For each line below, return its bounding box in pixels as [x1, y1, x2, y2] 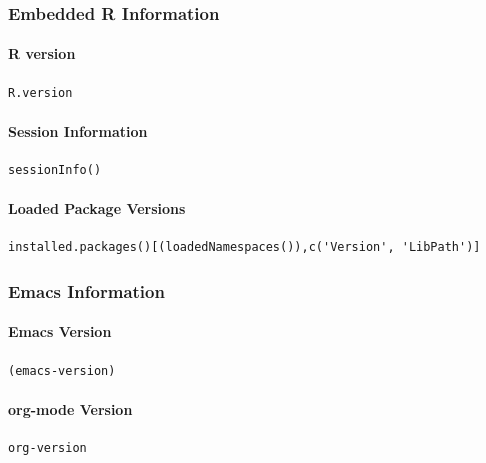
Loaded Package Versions [8, 198, 186, 219]
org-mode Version [8, 398, 133, 419]
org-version [8, 441, 87, 456]
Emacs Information [8, 278, 165, 303]
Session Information [8, 120, 148, 141]
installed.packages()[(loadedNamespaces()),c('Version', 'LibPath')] [8, 240, 481, 255]
